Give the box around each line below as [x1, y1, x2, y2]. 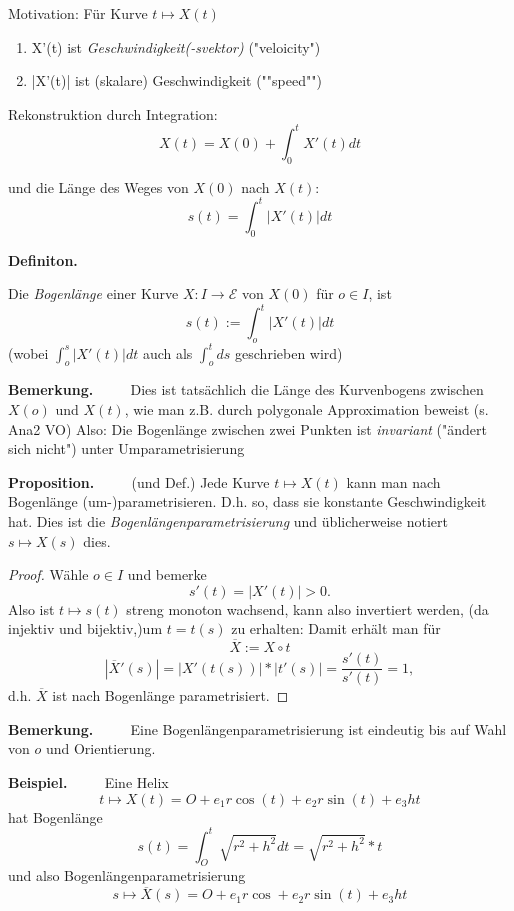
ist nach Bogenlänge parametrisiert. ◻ [52, 685, 289, 706]
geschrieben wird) [235, 342, 343, 363]
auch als [142, 342, 193, 363]
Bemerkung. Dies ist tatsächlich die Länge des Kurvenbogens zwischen [8, 379, 484, 400]
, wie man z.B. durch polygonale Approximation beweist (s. [124, 398, 489, 419]
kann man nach [346, 471, 441, 492]
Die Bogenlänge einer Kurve [8, 283, 179, 304]
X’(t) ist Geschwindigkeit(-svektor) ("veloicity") [31, 36, 321, 57]
